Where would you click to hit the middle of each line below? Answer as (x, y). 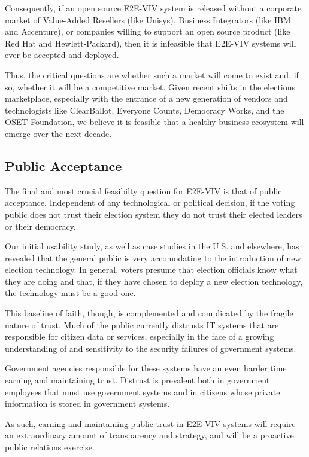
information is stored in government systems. (87, 403)
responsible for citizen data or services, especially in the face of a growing (140, 336)
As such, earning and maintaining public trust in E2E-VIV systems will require (150, 423)
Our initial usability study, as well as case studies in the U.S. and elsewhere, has (152, 246)
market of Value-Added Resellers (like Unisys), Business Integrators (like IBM (148, 19)
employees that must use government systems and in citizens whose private (143, 392)
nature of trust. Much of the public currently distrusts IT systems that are (142, 325)
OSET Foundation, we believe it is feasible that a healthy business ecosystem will (154, 122)
